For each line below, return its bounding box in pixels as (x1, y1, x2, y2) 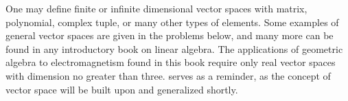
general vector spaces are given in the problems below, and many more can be (5, 28, 334, 43)
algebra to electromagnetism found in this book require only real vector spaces (5, 55, 336, 69)
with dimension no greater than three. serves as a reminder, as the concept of (5, 68, 331, 82)
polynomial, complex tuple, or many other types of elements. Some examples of (5, 14, 339, 29)
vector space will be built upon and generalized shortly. (5, 82, 238, 96)
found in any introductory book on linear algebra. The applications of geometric (5, 41, 343, 56)
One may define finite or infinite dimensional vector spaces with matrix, (5, 1, 308, 15)
